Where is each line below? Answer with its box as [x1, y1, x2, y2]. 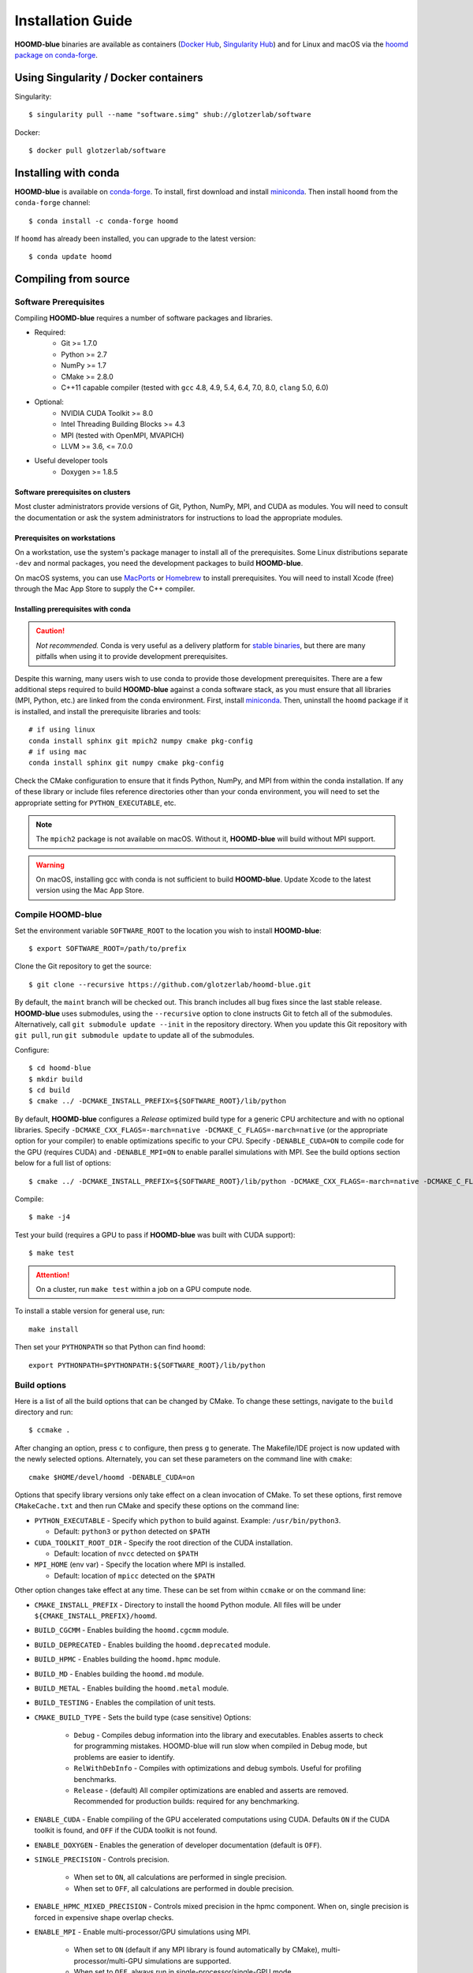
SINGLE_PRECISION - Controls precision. [34, 1855, 169, 1864]
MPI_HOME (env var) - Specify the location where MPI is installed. [34, 1559, 246, 1570]
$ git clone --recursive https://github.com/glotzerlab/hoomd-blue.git [28, 979, 311, 989]
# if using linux [28, 725, 95, 734]
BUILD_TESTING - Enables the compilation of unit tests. [34, 1698, 216, 1708]
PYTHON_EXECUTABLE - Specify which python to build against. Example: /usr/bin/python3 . [34, 1515, 341, 1525]
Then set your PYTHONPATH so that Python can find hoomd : [14, 1342, 206, 1352]
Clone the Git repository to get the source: [14, 961, 152, 971]
